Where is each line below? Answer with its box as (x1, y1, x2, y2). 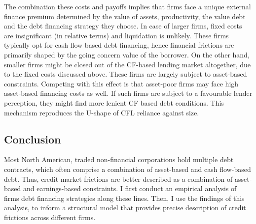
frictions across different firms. (4, 212, 96, 222)
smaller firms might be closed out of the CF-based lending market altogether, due (4, 59, 251, 69)
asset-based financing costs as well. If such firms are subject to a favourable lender (4, 88, 253, 98)
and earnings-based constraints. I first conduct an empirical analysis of (23, 183, 237, 194)
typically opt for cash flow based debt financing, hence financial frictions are (4, 40, 234, 50)
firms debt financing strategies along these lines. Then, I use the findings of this (4, 193, 245, 203)
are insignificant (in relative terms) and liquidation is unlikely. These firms (4, 30, 229, 40)
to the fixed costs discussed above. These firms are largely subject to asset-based (4, 69, 247, 79)
